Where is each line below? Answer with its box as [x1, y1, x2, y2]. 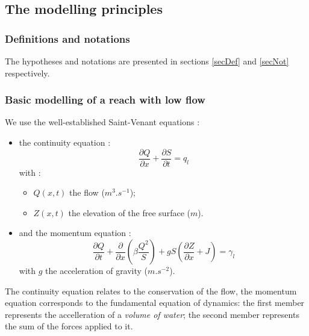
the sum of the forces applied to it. [5, 320, 133, 332]
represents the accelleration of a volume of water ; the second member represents [5, 308, 299, 320]
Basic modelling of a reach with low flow [5, 92, 205, 107]
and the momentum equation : [19, 226, 131, 239]
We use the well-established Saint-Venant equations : [5, 116, 200, 128]
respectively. [5, 66, 50, 79]
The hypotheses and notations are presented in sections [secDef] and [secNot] [5, 55, 289, 67]
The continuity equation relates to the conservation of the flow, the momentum [5, 284, 297, 297]
